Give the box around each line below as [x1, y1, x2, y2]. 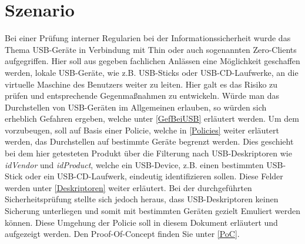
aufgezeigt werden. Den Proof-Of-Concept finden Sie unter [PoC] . [5, 228, 240, 240]
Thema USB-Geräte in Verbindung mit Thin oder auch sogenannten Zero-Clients [5, 43, 297, 55]
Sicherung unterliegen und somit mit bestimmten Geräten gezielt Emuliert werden [5, 205, 301, 217]
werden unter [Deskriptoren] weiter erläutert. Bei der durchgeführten [5, 181, 252, 193]
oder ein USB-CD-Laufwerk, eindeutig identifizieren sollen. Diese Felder [25, 170, 283, 182]
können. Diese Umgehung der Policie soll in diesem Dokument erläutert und [5, 216, 278, 228]
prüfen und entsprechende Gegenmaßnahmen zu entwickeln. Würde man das [5, 89, 280, 102]
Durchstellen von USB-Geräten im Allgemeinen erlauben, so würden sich [5, 101, 267, 113]
